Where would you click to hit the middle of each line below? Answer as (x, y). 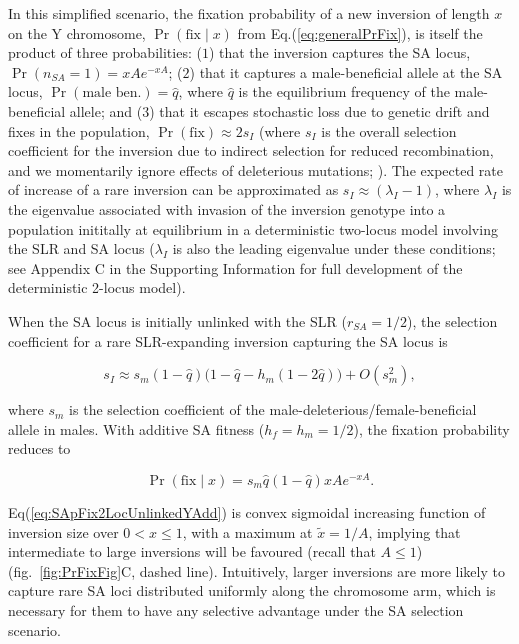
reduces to (39, 448)
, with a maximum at (247, 531)
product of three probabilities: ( (105, 52)
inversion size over (63, 531)
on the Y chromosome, (77, 32)
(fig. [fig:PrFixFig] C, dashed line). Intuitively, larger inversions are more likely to (256, 570)
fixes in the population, (79, 130)
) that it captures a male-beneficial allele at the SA (346, 71)
